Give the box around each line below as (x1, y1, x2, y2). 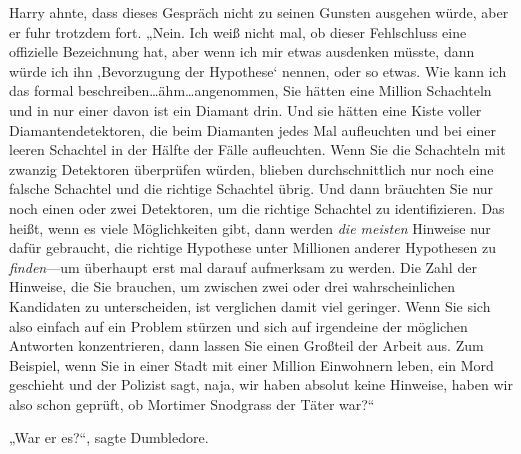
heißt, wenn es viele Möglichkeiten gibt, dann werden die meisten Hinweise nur (9, 217, 491, 238)
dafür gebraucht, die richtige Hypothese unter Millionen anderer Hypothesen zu (9, 237, 496, 258)
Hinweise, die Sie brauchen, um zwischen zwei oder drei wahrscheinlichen (9, 276, 456, 297)
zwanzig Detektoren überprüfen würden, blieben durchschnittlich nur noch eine (9, 158, 494, 179)
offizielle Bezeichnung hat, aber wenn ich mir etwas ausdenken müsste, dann (9, 41, 475, 62)
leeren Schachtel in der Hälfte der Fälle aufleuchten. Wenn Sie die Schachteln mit (9, 139, 506, 160)
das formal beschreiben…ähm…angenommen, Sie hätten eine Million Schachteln (9, 80, 492, 101)
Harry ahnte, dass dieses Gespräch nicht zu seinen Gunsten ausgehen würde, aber (9, 2, 509, 22)
